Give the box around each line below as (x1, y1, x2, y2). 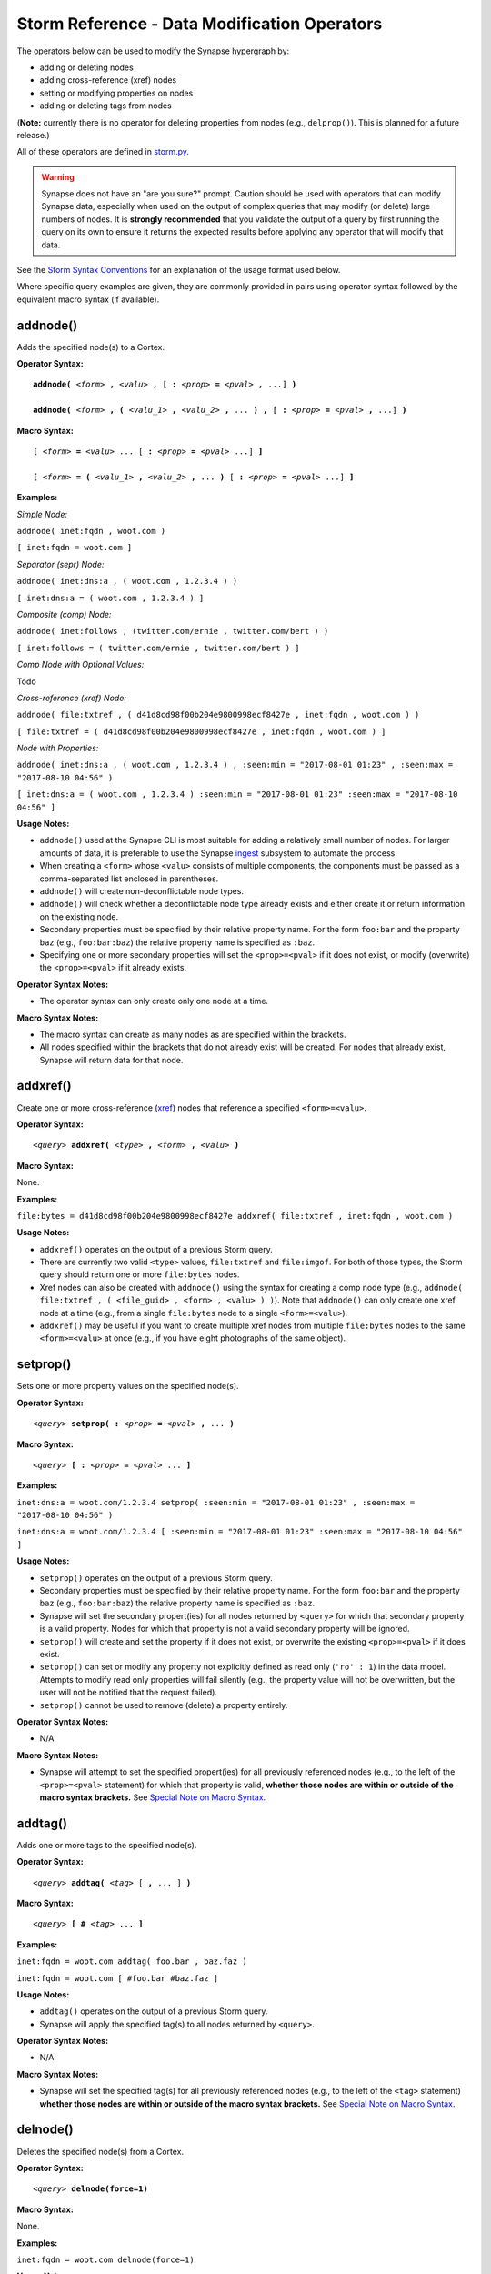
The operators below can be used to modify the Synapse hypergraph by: (16, 45, 290, 56)
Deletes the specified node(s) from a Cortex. (16, 2146, 185, 2157)
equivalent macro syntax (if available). (16, 294, 160, 305)
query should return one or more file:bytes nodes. (39, 1269, 240, 1280)
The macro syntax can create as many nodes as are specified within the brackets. (39, 1029, 346, 1040)
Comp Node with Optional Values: (16, 659, 145, 670)
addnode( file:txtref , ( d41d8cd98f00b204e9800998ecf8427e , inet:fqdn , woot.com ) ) (16, 709, 420, 720)
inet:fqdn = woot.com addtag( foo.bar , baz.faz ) (16, 1957, 247, 1967)
